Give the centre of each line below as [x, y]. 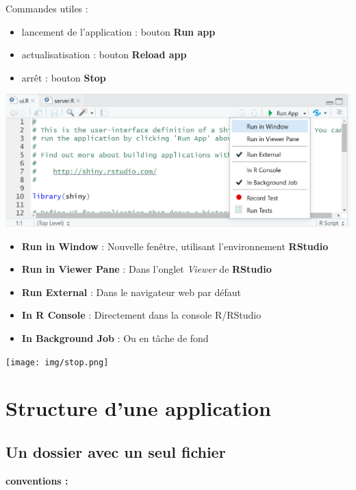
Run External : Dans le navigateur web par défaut [131, 292]
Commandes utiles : [47, 8]
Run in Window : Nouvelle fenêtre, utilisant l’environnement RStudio [175, 246]
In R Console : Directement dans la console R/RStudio [141, 315]
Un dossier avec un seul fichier [116, 451]
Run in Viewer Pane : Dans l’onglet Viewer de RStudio [147, 269]
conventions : [37, 480]
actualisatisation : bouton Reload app [104, 54]
